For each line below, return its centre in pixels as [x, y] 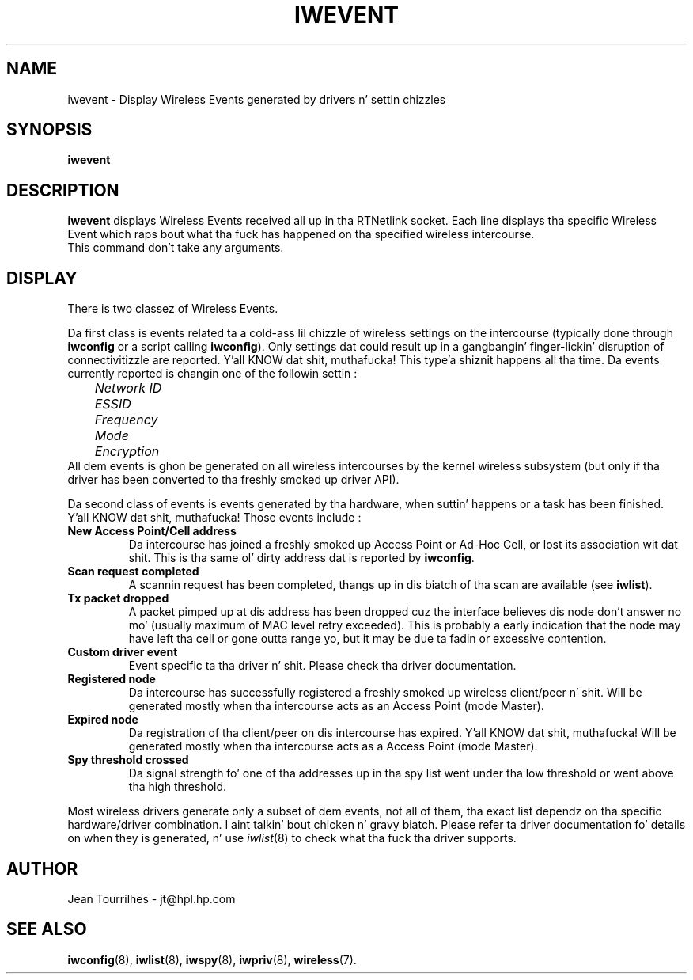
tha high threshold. [178, 787]
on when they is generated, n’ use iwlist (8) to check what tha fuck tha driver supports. [292, 838]
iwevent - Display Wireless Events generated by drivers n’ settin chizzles [257, 99]
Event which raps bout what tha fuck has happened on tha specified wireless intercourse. [301, 234]
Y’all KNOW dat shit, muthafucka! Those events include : [214, 518]
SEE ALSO [47, 929]
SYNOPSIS [49, 130]
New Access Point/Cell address [152, 531]
